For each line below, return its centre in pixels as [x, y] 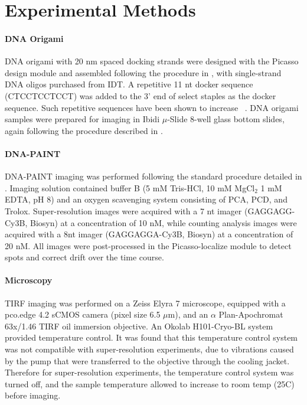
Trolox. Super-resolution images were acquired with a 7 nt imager [123, 210]
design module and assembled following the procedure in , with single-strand [143, 72]
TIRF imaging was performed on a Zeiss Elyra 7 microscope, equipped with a [145, 303]
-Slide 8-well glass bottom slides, [226, 119]
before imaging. [33, 395]
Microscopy [29, 280]
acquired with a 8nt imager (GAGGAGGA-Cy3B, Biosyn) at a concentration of [149, 234]
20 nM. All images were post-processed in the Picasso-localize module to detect [148, 245]
